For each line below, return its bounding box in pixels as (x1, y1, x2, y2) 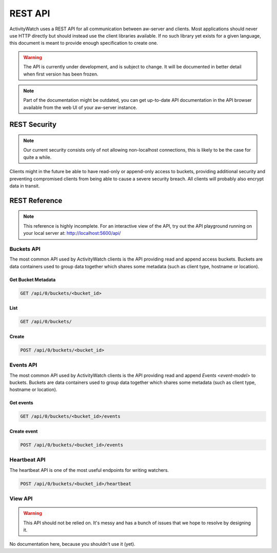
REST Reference (9, 196, 63, 205)
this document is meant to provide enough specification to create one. (9, 40, 159, 46)
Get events (9, 400, 33, 406)
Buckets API (9, 245, 41, 252)
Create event (9, 428, 38, 434)
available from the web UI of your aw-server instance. (23, 104, 137, 110)
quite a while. (23, 154, 52, 160)
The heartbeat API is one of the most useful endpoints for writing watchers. (9, 467, 169, 473)
